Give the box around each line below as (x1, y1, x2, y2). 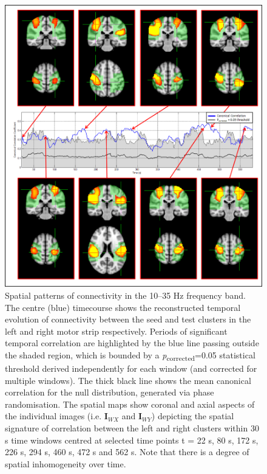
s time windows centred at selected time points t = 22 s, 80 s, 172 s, (5, 433, 259, 446)
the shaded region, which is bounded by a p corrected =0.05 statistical (5, 348, 255, 363)
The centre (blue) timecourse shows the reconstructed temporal (5, 301, 241, 313)
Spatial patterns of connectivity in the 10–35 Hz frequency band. (5, 288, 246, 301)
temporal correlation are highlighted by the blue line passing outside (5, 336, 259, 349)
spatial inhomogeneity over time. (5, 457, 126, 470)
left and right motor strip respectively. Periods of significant (5, 324, 228, 337)
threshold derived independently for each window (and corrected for (5, 362, 257, 375)
